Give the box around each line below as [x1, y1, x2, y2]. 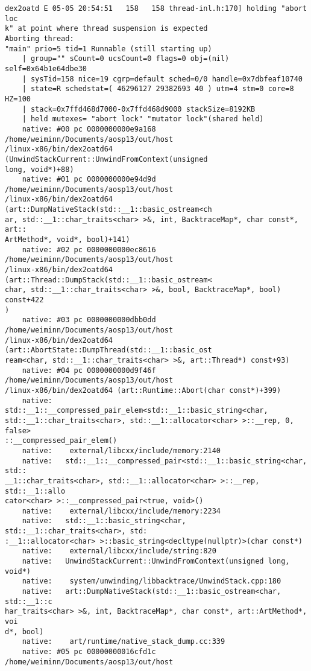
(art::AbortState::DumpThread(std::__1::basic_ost [5, 346, 212, 355]
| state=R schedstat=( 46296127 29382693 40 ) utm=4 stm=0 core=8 [22, 84, 294, 94]
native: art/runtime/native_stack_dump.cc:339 [22, 637, 225, 646]
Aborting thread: [5, 34, 74, 43]
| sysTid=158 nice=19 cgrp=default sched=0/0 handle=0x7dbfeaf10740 [22, 74, 303, 83]
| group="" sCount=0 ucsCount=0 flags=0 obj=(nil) [22, 54, 230, 63]
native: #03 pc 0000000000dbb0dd [22, 316, 156, 325]
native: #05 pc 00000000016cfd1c [22, 647, 156, 656]
